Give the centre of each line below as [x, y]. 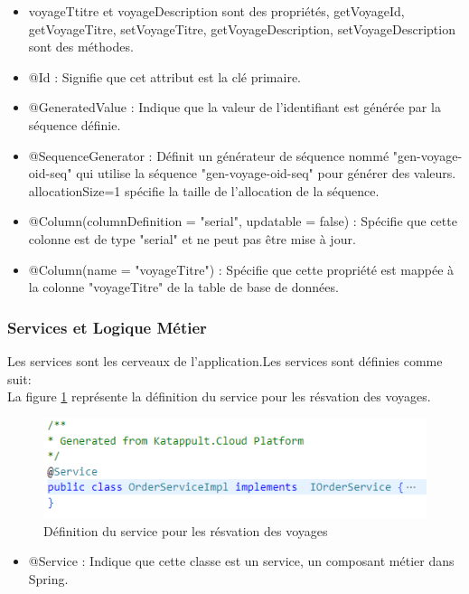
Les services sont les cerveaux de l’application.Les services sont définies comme [225, 360]
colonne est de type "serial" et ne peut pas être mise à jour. [192, 238]
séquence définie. [75, 124]
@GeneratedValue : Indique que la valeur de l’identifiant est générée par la [234, 107]
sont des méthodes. [81, 47]
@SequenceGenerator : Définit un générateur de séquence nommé [209, 155]
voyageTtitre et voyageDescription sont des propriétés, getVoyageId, [216, 11]
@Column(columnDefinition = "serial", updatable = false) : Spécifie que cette [243, 221]
